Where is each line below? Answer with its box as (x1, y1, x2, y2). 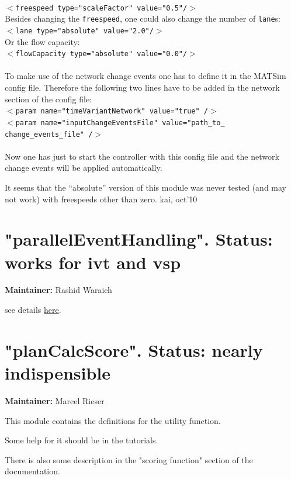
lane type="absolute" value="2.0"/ (15, 26, 154, 35)
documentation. (5, 465, 60, 477)
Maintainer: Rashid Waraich (5, 284, 112, 296)
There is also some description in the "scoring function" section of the (5, 453, 253, 466)
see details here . (5, 304, 61, 316)
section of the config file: (5, 92, 92, 105)
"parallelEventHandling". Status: (5, 227, 273, 251)
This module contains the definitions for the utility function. (5, 414, 221, 426)
